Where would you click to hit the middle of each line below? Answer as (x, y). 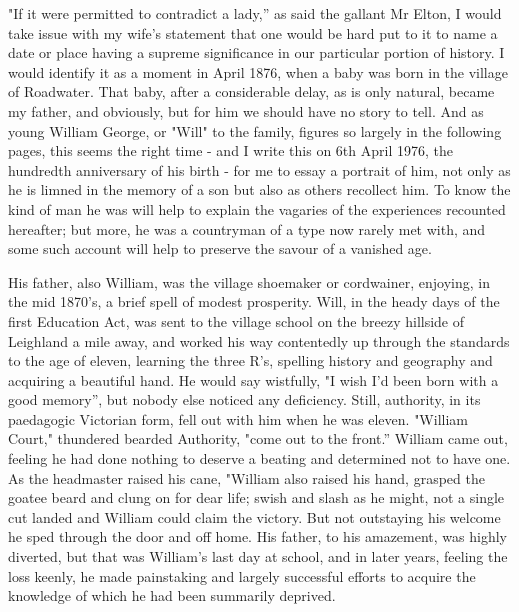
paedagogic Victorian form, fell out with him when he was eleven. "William (238, 418)
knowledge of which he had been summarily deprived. (172, 595)
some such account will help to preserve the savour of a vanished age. (220, 248)
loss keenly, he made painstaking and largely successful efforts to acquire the (242, 575)
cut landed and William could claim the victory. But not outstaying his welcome (254, 516)
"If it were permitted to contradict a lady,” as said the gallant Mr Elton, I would (255, 13)
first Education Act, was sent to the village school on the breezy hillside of (236, 320)
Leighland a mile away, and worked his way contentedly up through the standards (259, 340)
